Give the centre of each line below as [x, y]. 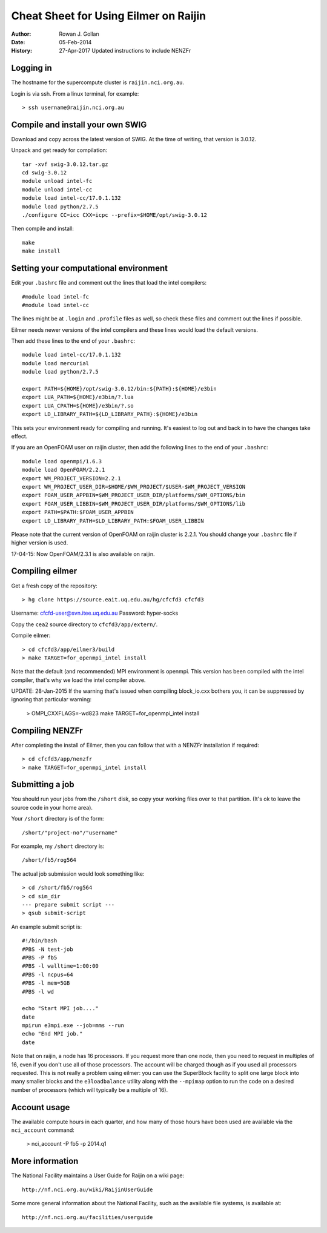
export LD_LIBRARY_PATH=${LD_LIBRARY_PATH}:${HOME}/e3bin [110, 414]
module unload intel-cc [57, 190]
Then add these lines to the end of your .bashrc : [73, 341]
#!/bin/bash [40, 941]
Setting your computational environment [89, 269]
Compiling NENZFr [47, 731]
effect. [19, 436]
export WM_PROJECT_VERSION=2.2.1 [71, 478]
